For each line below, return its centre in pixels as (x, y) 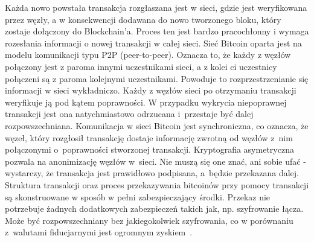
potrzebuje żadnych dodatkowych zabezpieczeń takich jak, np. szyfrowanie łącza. (154, 209)
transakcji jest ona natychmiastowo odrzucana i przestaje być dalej (129, 114)
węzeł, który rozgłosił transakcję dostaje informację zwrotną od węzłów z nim (149, 137)
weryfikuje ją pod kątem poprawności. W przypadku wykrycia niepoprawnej (146, 102)
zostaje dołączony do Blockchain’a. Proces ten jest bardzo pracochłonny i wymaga (157, 31)
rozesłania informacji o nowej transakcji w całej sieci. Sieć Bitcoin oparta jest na (153, 43)
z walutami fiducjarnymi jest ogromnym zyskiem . (99, 232)
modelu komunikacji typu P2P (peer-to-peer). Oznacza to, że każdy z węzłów (148, 55)
